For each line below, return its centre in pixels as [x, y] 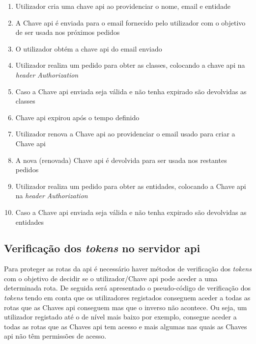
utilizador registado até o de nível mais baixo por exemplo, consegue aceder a [120, 317]
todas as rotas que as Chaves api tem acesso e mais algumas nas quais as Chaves [126, 326]
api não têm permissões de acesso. [55, 336]
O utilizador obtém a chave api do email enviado [89, 48]
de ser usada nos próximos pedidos [68, 32]
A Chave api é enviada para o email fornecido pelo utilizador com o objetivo [130, 22]
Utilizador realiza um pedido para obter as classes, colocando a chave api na [130, 65]
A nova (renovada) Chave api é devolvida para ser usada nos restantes [121, 160]
